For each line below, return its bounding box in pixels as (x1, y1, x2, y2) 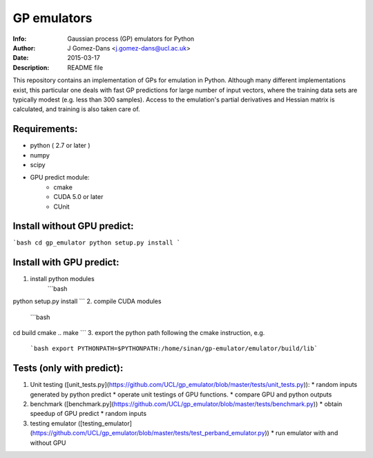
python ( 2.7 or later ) (30, 142, 90, 150)
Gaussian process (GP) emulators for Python (67, 35, 195, 43)
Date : (12, 54, 29, 62)
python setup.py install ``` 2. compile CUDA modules (12, 297, 162, 305)
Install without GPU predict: (12, 220, 134, 232)
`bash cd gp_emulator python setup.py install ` (12, 239, 181, 247)
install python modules (30, 275, 95, 283)
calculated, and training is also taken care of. (12, 105, 141, 113)
